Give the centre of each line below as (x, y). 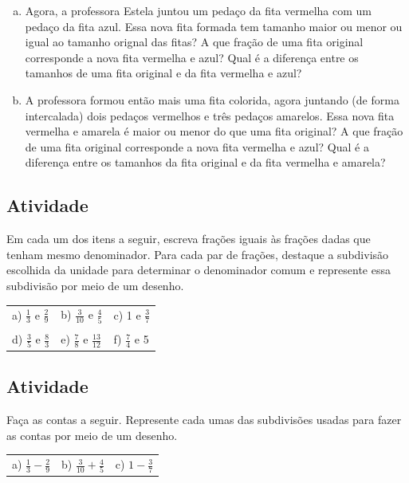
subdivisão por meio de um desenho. (95, 285)
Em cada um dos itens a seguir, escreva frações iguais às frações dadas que (189, 239)
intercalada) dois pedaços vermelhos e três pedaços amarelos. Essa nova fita (210, 115)
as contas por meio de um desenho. (92, 435)
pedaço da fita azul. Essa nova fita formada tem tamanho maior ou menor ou (214, 26)
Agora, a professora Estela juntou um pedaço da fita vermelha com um (198, 10)
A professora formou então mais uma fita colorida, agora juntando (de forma (212, 99)
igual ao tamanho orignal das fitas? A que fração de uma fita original (194, 42)
